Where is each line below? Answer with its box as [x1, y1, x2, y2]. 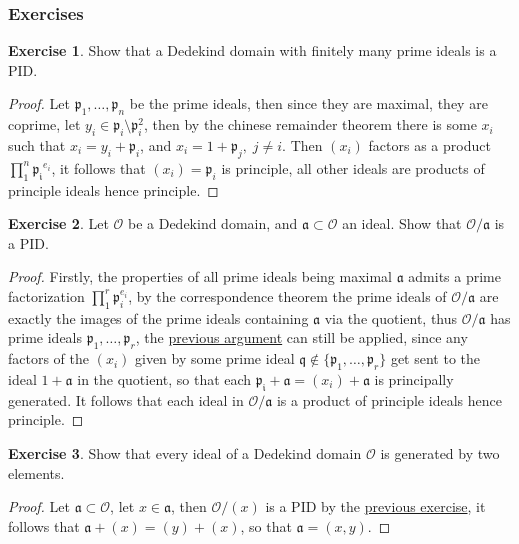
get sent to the [390, 348, 481, 369]
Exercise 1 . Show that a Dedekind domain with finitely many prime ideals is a [8, 40, 497, 61]
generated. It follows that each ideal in [8, 389, 244, 410]
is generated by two [380, 442, 500, 463]
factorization [8, 285, 85, 306]
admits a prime [408, 266, 501, 287]
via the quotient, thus [324, 307, 458, 328]
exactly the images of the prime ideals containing [8, 307, 309, 328]
